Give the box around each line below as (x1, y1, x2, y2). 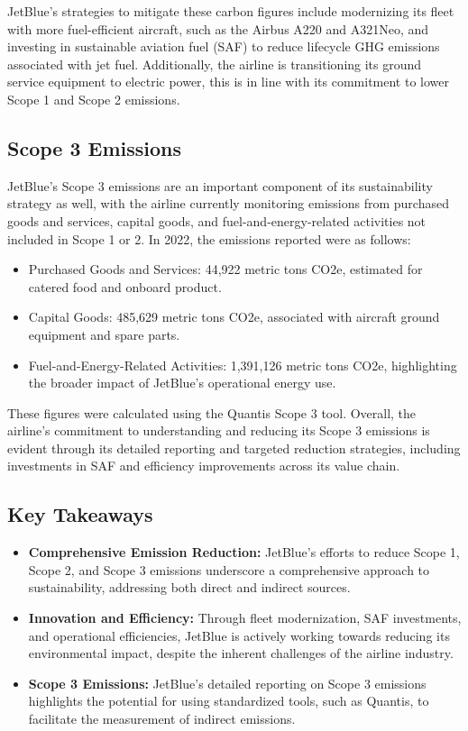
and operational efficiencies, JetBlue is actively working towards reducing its (28, 626, 450, 644)
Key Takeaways (7, 500, 153, 528)
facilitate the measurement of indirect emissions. (28, 709, 296, 728)
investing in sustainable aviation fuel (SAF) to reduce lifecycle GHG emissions (7, 37, 440, 56)
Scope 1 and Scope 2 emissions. (7, 89, 180, 108)
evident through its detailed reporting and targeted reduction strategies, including (7, 438, 461, 457)
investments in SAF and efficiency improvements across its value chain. (7, 456, 400, 475)
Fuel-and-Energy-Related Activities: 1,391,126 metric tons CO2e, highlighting (28, 355, 457, 374)
